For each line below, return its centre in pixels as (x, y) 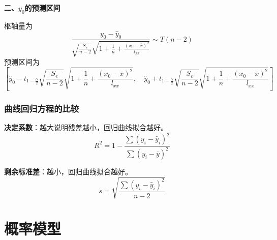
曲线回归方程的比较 (42, 108)
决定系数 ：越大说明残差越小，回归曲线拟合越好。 (86, 127)
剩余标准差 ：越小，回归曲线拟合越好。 (68, 171)
